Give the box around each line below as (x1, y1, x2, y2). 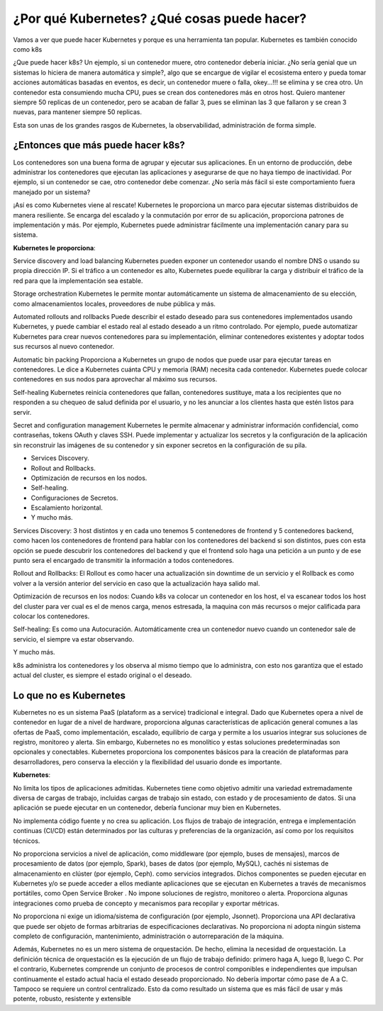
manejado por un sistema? (13, 188, 91, 196)
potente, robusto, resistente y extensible (13, 995, 131, 1003)
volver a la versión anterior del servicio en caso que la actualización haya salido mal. (13, 579, 260, 588)
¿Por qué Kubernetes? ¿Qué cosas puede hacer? (13, 11, 307, 26)
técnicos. (13, 837, 40, 845)
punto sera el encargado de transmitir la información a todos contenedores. (13, 557, 234, 565)
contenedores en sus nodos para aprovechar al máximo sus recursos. (13, 375, 218, 384)
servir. (13, 408, 32, 416)
